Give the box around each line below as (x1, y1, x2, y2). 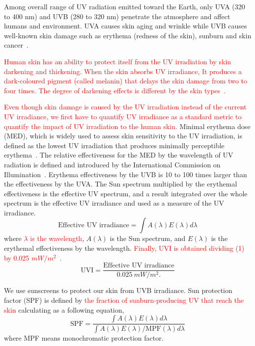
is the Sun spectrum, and (110, 233, 186, 243)
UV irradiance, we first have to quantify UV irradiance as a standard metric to (4, 111, 242, 121)
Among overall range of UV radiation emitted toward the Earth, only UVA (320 (4, 1, 245, 11)
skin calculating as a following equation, (4, 304, 124, 315)
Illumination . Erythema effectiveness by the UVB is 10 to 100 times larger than (4, 169, 247, 179)
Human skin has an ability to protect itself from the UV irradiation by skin (4, 56, 231, 66)
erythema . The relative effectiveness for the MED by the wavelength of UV (4, 150, 233, 160)
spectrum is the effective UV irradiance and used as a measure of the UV (4, 198, 225, 208)
